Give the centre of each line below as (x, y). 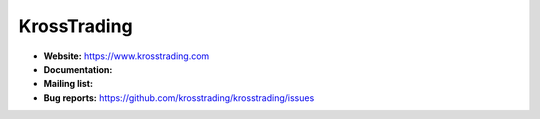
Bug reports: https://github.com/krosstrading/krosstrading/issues (179, 97)
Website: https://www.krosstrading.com (126, 56)
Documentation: (78, 69)
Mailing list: (68, 84)
